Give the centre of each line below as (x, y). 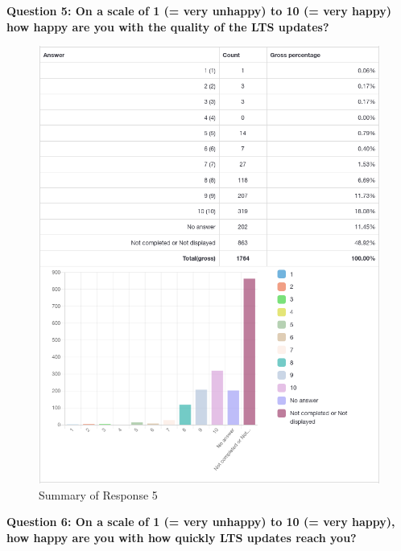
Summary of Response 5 (98, 494)
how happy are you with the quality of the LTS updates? (168, 26)
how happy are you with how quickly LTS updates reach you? (182, 537)
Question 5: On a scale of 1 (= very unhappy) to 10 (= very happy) (199, 10)
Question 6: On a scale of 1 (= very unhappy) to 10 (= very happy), (201, 522)
